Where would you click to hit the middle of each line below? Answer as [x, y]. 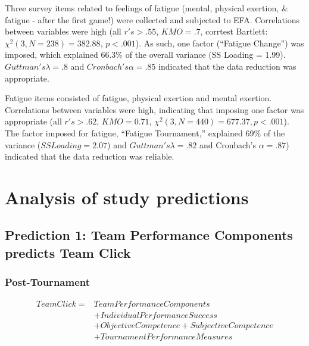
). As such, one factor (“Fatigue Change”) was [220, 43]
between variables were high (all [63, 31]
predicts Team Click [68, 252]
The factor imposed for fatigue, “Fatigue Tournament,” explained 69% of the [145, 133]
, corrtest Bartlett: [234, 31]
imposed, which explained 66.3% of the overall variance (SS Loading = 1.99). [145, 54]
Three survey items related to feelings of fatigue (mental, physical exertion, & [146, 8]
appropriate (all [33, 121]
